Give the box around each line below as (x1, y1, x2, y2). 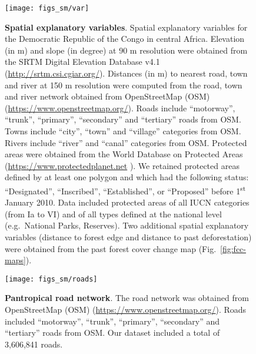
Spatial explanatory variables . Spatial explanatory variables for (5, 21, 248, 33)
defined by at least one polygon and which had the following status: (5, 171, 249, 183)
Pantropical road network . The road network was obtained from (5, 292, 249, 304)
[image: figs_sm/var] (5, 4, 89, 12)
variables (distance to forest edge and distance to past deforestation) (5, 231, 252, 243)
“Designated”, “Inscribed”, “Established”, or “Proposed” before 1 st (5, 183, 246, 197)
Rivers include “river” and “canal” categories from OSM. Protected (5, 136, 247, 148)
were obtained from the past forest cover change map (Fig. (5, 242, 217, 254)
